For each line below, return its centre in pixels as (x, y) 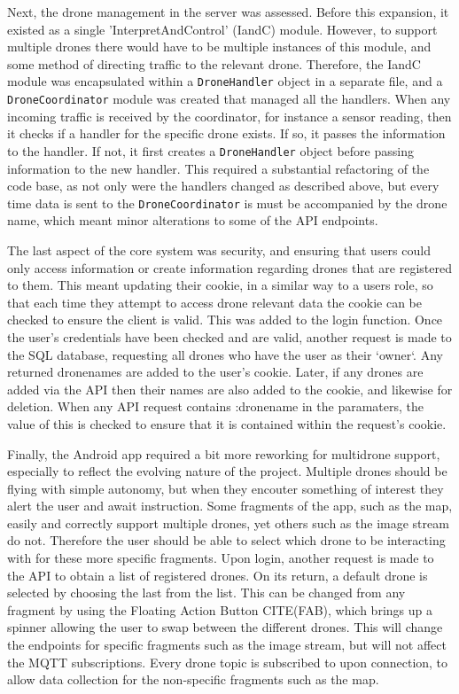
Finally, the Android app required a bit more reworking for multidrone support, (224, 453)
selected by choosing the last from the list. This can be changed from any (206, 593)
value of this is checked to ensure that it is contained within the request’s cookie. (227, 423)
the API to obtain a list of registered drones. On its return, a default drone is (218, 575)
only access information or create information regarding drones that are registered (229, 267)
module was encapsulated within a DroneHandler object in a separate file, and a (225, 81)
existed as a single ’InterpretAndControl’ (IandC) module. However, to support (222, 29)
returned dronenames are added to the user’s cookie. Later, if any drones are (215, 372)
